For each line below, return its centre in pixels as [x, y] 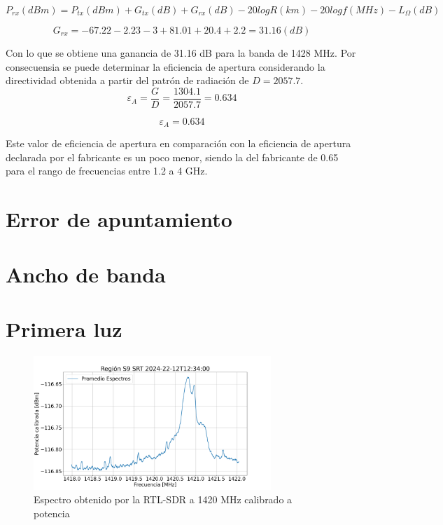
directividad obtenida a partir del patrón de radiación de [127, 80]
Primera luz [64, 329]
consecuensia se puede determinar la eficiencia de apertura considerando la [166, 66]
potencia [52, 513]
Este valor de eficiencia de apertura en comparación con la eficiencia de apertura [178, 143]
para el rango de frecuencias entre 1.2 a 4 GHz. [107, 171]
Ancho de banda [86, 274]
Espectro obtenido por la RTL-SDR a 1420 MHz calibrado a [163, 499]
